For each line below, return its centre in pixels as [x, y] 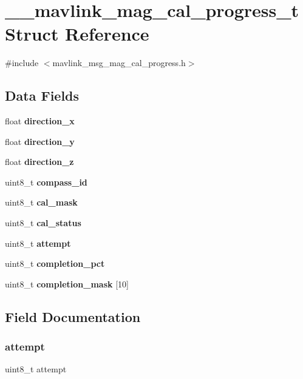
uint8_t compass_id [46, 182]
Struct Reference [77, 34]
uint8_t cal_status [43, 223]
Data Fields [42, 96]
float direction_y [40, 141]
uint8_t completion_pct [55, 263]
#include [22, 63]
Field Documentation [73, 316]
